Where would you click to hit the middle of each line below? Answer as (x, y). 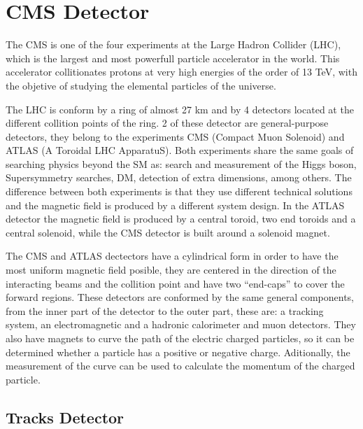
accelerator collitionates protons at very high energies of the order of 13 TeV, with (181, 72)
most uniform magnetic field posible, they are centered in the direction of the (171, 270)
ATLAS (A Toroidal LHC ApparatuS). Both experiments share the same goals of (180, 150)
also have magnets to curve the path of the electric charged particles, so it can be (180, 338)
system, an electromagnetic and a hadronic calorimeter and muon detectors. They (181, 324)
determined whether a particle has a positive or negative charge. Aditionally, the (178, 352)
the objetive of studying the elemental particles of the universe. (141, 85)
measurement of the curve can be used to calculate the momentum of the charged (180, 366)
